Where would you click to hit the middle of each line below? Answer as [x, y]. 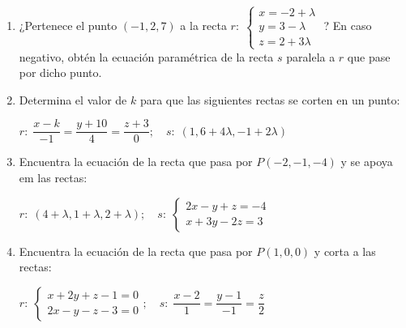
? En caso [348, 26]
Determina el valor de [73, 99]
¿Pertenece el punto [68, 26]
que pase [369, 56]
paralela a [311, 56]
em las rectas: [53, 178]
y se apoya [367, 162]
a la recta [203, 26]
